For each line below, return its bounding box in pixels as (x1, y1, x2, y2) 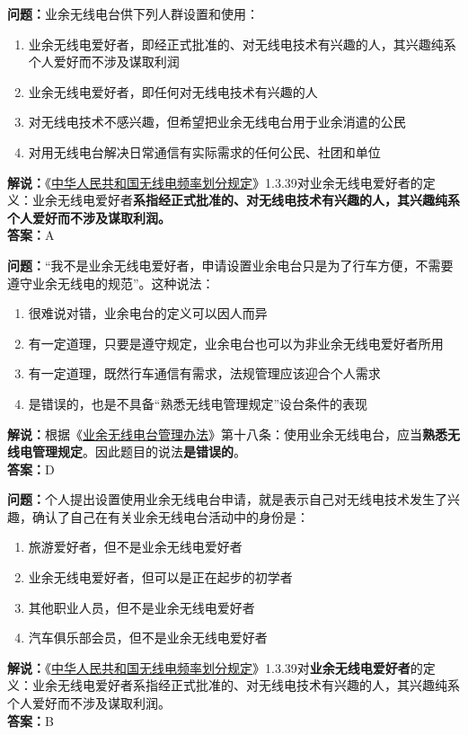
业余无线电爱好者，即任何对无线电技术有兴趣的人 (28, 82, 318, 101)
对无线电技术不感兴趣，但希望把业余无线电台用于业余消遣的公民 (28, 112, 406, 131)
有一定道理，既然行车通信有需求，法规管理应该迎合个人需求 (28, 364, 381, 383)
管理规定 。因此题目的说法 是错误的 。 (31, 442, 246, 461)
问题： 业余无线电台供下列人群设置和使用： (7, 4, 259, 22)
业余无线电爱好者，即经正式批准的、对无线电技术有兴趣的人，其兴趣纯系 (28, 34, 456, 53)
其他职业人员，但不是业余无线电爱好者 (28, 598, 255, 616)
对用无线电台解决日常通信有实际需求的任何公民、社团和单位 (28, 142, 381, 161)
